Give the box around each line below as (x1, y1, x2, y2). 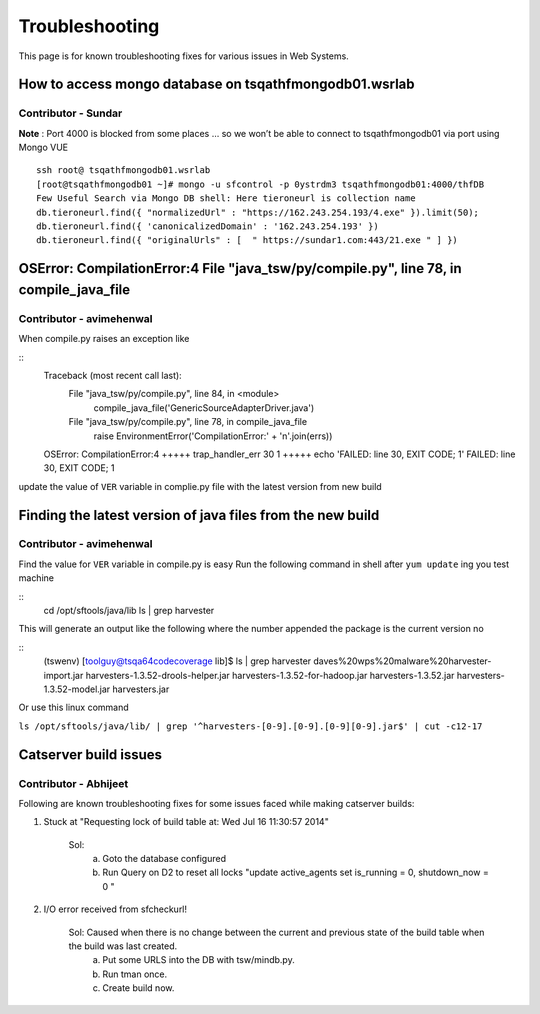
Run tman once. (102, 968, 168, 980)
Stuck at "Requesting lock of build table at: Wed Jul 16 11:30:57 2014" (43, 816, 329, 828)
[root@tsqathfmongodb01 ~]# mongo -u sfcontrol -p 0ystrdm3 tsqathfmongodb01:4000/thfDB (36, 178, 485, 190)
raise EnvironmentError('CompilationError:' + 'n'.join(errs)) (93, 430, 333, 442)
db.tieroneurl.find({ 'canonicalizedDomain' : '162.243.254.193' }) (36, 221, 379, 232)
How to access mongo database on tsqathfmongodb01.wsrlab (18, 76, 415, 93)
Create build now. (102, 982, 175, 994)
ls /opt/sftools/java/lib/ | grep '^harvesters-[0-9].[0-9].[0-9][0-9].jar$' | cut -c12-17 (18, 720, 483, 732)
